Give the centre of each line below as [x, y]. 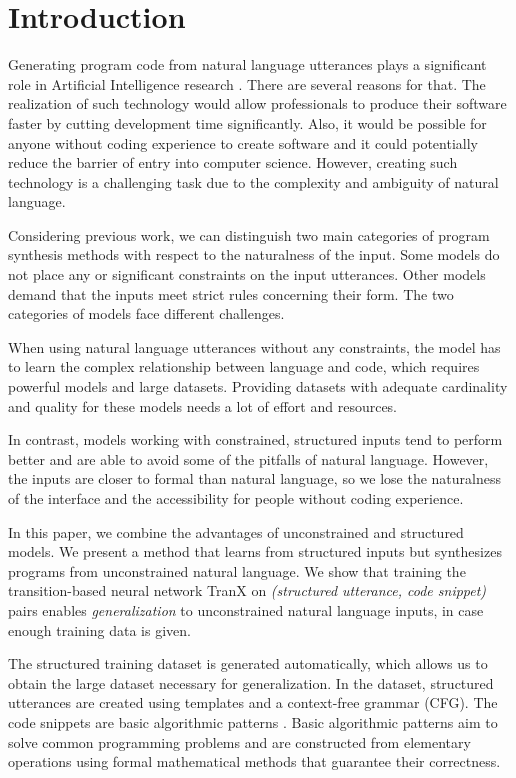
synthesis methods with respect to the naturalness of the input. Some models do [254, 254]
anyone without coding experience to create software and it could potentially [243, 142]
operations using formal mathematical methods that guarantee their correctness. [254, 761]
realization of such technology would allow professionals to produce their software [257, 103]
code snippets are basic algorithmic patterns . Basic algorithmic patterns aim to [253, 721]
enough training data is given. [99, 629]
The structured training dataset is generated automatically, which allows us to [248, 663]
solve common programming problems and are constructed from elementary [239, 741]
